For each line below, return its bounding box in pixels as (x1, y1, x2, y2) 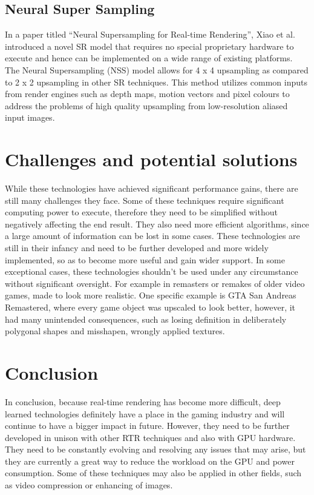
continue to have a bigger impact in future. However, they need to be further (5, 419, 290, 432)
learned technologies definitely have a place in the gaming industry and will (5, 407, 285, 420)
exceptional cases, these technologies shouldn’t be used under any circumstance (5, 265, 298, 278)
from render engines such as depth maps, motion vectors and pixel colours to (5, 87, 290, 100)
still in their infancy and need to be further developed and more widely (5, 241, 269, 254)
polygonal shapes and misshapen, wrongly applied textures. (5, 325, 225, 337)
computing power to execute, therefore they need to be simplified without (5, 206, 278, 218)
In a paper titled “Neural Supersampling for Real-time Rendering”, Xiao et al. (5, 28, 295, 41)
